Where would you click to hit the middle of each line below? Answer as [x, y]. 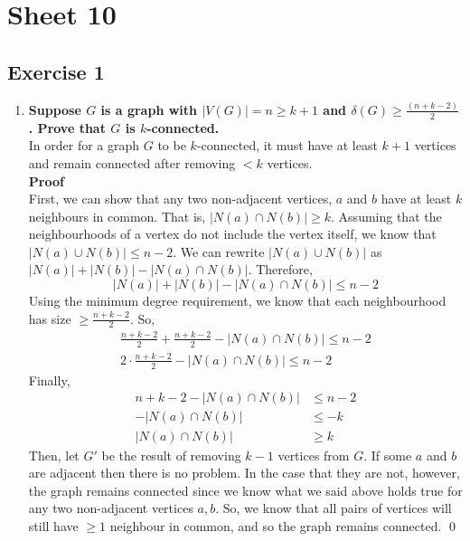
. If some [388, 455]
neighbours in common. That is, [117, 216]
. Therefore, [280, 269]
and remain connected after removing [132, 162]
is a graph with [149, 109]
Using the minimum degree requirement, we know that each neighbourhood [237, 301]
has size [50, 318]
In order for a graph [84, 145]
